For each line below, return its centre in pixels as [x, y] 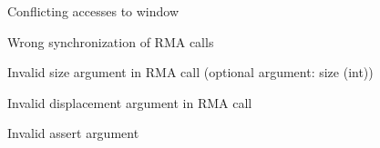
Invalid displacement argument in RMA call [130, 102]
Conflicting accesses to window [93, 11]
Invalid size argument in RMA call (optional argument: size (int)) [190, 72]
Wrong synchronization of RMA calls [111, 41]
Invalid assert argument [73, 133]
